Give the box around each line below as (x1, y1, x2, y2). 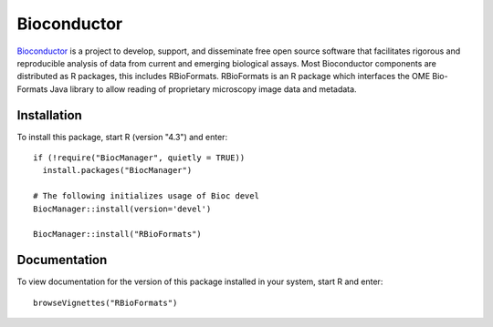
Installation (16, 107, 82, 123)
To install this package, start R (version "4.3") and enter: (16, 131, 228, 142)
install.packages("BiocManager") (42, 165, 193, 176)
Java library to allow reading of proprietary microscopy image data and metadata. (49, 83, 357, 95)
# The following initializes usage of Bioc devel (33, 191, 260, 201)
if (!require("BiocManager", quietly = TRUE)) (33, 153, 246, 163)
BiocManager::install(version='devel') (33, 203, 212, 214)
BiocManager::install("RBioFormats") (33, 229, 203, 240)
